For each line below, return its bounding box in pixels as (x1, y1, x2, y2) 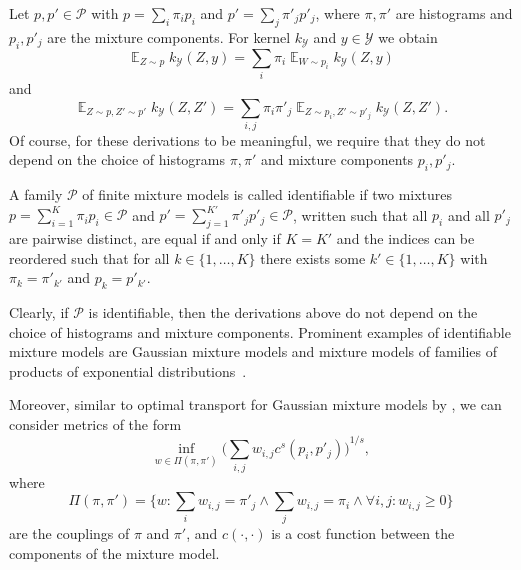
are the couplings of (9, 523, 130, 544)
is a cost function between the (271, 523, 455, 544)
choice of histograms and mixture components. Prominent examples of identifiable (9, 321, 511, 342)
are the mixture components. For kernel (47, 26, 291, 47)
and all (447, 204, 490, 225)
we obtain (378, 26, 438, 47)
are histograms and (395, 3, 513, 23)
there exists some (260, 247, 366, 268)
